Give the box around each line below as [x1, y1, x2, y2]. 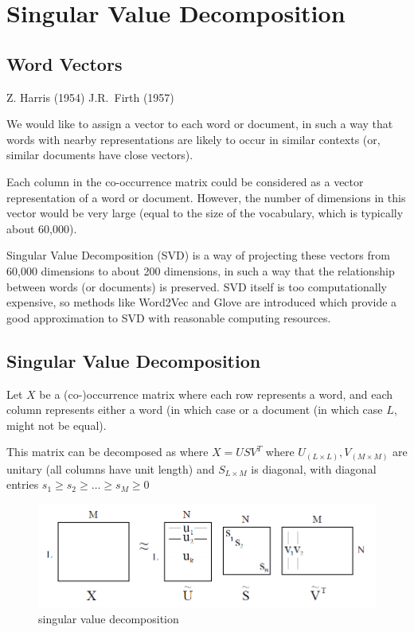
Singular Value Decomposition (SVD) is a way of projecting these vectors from [6, 247, 390, 263]
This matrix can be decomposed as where [6, 443, 209, 460]
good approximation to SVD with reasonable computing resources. [6, 309, 331, 326]
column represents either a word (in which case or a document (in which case [6, 401, 383, 418]
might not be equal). [6, 416, 107, 433]
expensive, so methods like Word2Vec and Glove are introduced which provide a [6, 294, 397, 310]
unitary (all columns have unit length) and [6, 460, 215, 477]
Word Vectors [6, 51, 123, 76]
